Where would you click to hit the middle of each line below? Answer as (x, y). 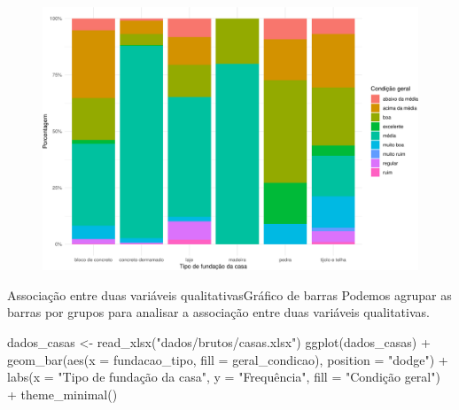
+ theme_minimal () (62, 394)
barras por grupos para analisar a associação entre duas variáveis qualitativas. (218, 312)
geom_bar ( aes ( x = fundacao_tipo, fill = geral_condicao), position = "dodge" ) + (228, 359)
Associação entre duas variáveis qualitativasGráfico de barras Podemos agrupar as (229, 294)
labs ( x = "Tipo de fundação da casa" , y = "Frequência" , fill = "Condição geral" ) (224, 377)
